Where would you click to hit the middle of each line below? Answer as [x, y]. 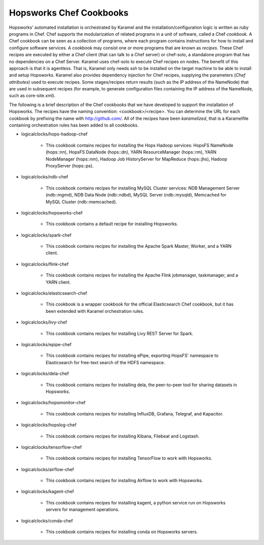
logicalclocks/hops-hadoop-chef [55, 134]
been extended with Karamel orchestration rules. [95, 311]
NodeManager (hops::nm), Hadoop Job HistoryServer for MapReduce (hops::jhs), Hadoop [136, 159]
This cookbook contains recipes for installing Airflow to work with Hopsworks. [124, 480]
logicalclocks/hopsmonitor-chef [53, 403]
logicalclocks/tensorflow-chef [52, 447]
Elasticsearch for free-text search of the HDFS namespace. [105, 362]
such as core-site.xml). [32, 96]
